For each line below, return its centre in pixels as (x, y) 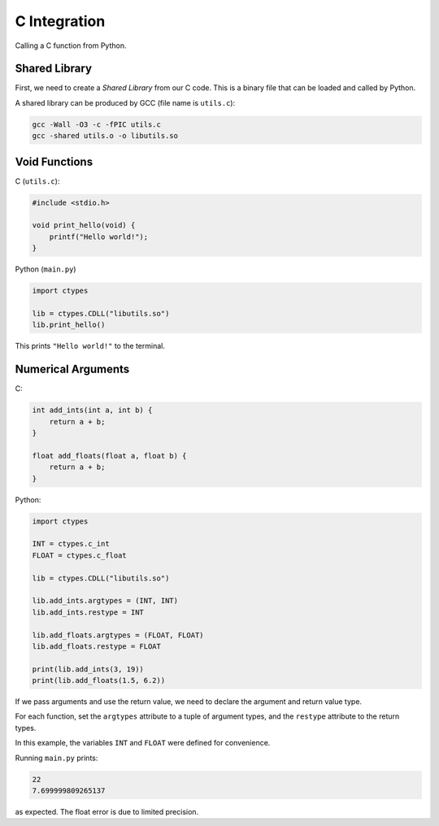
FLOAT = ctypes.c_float (80, 555)
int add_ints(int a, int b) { (92, 410)
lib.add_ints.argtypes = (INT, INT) (105, 601)
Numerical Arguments (72, 370)
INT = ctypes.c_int (71, 544)
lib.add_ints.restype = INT (88, 612)
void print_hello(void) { (84, 225)
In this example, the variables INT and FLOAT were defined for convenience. (143, 743)
